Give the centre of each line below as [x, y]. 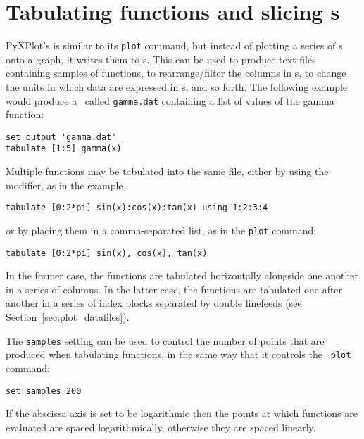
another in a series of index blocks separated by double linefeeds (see [154, 303]
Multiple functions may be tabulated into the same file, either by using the [167, 171]
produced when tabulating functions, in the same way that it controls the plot [178, 354]
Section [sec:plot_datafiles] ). [68, 317]
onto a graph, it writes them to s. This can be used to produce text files [161, 59]
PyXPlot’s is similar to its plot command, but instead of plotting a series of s [174, 45]
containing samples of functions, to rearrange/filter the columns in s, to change [176, 73]
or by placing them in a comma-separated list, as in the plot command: [161, 230]
